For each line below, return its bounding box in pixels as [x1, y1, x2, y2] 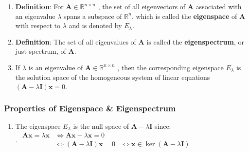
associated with [196, 1, 242, 11]
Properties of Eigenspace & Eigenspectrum [4, 102, 176, 114]
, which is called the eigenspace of [131, 11, 237, 21]
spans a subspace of [63, 11, 122, 21]
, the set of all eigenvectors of [98, 1, 186, 11]
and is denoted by [69, 20, 122, 30]
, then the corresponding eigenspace [117, 62, 224, 72]
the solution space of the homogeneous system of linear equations [15, 72, 210, 82]
